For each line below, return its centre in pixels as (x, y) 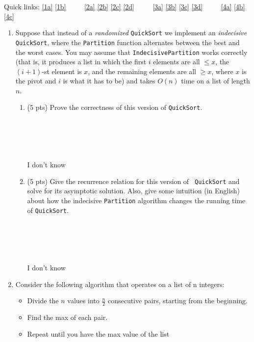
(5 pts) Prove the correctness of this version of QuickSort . (115, 107)
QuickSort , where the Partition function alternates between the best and (127, 42)
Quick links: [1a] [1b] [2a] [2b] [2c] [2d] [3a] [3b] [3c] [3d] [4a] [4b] (125, 6)
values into (83, 301)
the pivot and (36, 81)
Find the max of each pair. (67, 317)
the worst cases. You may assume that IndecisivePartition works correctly (131, 52)
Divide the (43, 301)
